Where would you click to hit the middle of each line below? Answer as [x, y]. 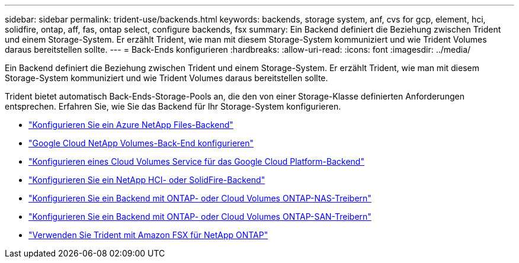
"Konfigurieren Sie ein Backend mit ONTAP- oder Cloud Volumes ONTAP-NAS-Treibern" [200, 198]
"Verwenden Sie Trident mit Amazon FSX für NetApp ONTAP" [148, 235]
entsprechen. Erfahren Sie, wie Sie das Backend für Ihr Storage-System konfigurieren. [173, 106]
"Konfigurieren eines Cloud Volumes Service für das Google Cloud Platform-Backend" [196, 161]
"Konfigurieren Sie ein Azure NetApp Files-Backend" [131, 125]
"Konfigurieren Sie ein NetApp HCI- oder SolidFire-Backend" [147, 180]
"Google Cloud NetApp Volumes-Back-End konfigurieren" [141, 143]
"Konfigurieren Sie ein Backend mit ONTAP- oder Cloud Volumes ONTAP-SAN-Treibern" [200, 217]
